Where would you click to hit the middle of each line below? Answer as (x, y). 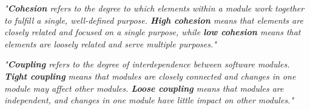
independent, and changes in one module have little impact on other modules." (149, 100)
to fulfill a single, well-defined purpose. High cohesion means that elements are (154, 20)
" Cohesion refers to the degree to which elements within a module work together (154, 8)
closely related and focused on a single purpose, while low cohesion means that (153, 32)
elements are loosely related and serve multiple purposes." (110, 43)
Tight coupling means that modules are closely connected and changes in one (150, 76)
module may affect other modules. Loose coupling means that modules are (144, 88)
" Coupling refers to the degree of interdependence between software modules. (147, 64)
